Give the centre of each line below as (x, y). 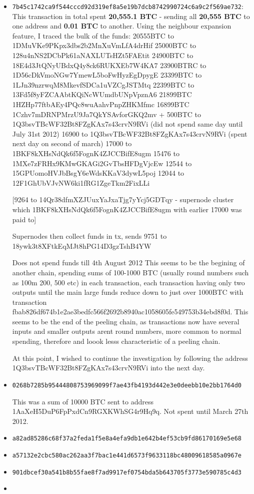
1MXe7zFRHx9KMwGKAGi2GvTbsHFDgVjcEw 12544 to (102, 163)
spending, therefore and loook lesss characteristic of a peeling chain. (116, 341)
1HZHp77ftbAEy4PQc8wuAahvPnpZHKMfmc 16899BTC (101, 104)
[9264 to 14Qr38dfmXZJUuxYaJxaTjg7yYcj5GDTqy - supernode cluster (123, 199)
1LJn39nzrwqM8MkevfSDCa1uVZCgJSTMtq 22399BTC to (103, 84)
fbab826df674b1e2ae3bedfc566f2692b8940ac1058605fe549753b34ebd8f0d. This (130, 312)
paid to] (24, 219)
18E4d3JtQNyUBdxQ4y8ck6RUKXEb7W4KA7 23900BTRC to (109, 65)
